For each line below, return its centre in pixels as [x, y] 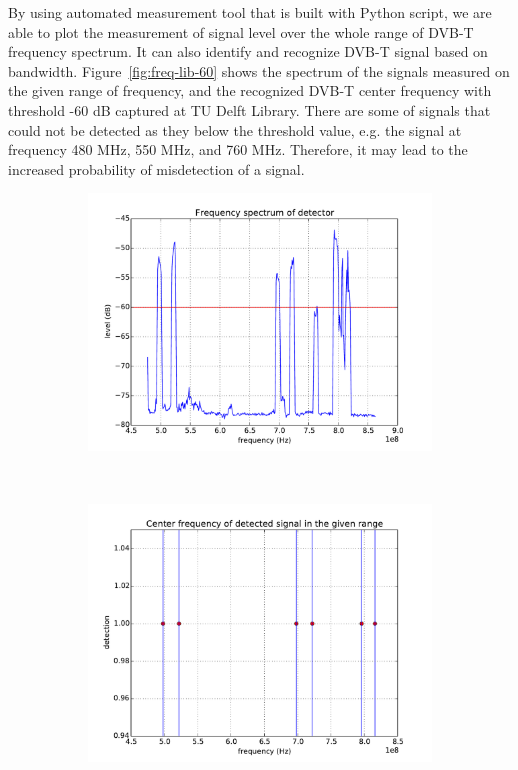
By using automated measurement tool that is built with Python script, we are [250, 12]
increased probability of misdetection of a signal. [156, 168]
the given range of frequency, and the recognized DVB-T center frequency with [250, 90]
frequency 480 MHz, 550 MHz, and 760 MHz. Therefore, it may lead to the [238, 149]
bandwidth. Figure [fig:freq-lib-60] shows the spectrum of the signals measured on [259, 70]
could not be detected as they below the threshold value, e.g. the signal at [235, 129]
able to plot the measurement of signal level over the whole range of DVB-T [241, 31]
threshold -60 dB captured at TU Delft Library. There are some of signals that [249, 109]
